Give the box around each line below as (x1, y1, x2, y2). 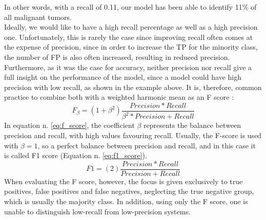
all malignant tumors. (4, 11, 72, 22)
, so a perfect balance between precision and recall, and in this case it (37, 140, 256, 150)
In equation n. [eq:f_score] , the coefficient (4, 120, 135, 130)
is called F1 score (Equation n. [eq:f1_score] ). (4, 150, 147, 161)
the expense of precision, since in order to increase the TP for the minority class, (4, 41, 258, 52)
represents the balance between (144, 120, 241, 130)
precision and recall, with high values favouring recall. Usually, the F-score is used (4, 129, 262, 140)
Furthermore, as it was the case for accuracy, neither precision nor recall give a (4, 61, 252, 72)
